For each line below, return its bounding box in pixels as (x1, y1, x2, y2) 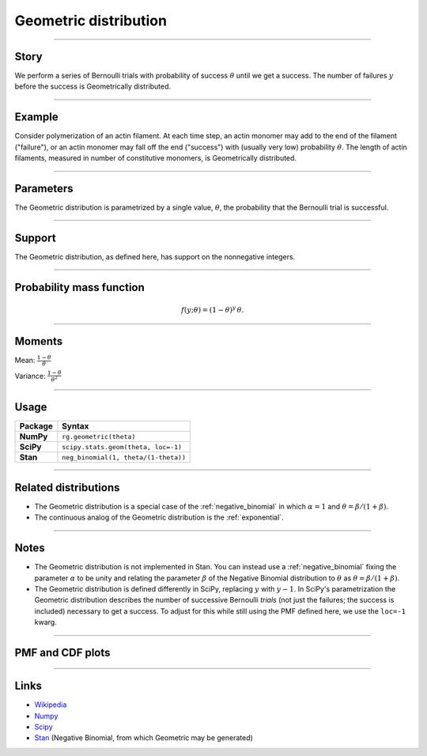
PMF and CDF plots (14, 646, 111, 660)
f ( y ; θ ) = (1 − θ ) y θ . (180, 304, 244, 314)
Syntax (62, 421, 89, 432)
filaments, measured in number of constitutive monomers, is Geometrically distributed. (14, 153, 297, 163)
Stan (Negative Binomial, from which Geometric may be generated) (34, 733, 253, 743)
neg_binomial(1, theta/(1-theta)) (62, 453, 186, 462)
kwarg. (34, 618, 57, 627)
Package (19, 421, 53, 432)
